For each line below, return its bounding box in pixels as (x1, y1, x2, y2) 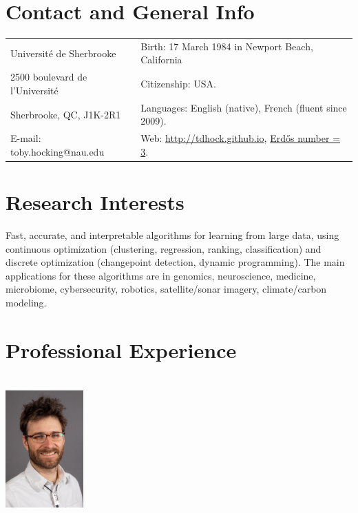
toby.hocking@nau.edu (10, 144, 105, 158)
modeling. (6, 295, 47, 309)
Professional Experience (6, 335, 237, 364)
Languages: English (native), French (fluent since (140, 100, 347, 114)
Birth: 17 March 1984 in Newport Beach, (140, 39, 313, 53)
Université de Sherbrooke (10, 45, 116, 60)
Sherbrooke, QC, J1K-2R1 (10, 107, 121, 121)
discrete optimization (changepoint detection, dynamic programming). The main (6, 255, 345, 269)
